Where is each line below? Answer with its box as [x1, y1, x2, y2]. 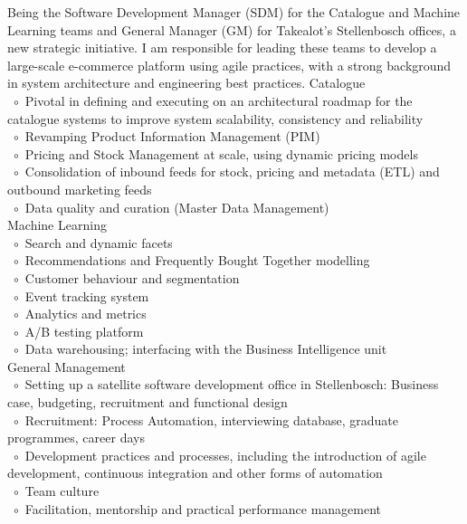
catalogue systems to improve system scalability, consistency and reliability [7, 109, 424, 128]
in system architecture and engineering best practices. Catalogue [7, 73, 366, 92]
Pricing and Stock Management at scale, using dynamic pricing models [24, 144, 418, 163]
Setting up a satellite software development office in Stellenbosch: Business [24, 375, 439, 394]
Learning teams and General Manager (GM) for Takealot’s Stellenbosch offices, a [7, 20, 456, 39]
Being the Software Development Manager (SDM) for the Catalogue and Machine [7, 3, 461, 21]
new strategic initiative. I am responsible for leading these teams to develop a [7, 38, 437, 57]
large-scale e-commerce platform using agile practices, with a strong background [7, 55, 452, 74]
